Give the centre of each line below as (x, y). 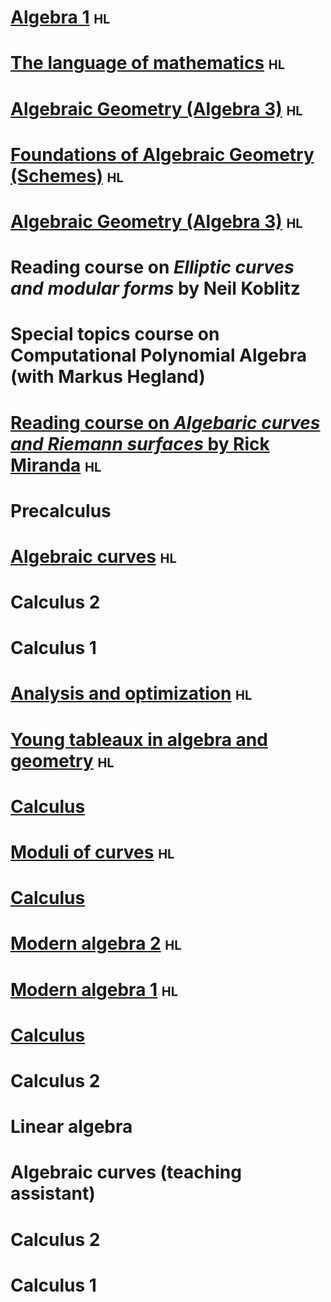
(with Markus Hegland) (108, 377)
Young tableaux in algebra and (139, 739)
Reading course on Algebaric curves (165, 422)
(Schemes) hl (67, 175)
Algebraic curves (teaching (126, 1172)
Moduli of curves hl (92, 852)
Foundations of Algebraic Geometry (162, 154)
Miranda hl (56, 465)
